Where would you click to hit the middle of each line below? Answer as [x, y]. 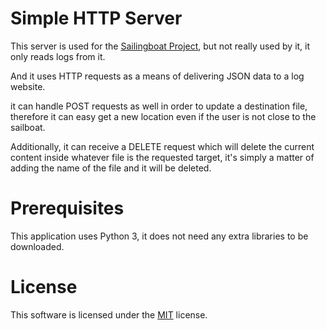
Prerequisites [67, 208]
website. [28, 86]
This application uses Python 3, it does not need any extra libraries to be [159, 236]
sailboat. [28, 127]
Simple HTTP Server [96, 18]
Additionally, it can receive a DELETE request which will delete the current [162, 146]
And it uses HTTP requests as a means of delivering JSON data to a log [157, 76]
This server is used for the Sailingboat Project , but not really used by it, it [160, 46]
